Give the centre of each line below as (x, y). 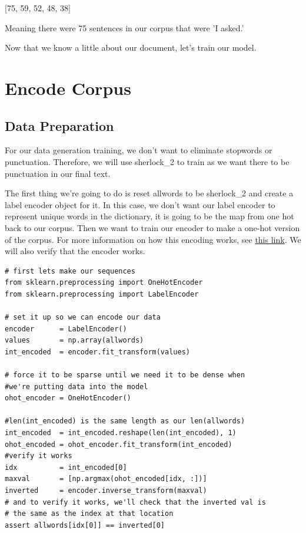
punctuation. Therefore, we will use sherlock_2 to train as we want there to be (147, 161)
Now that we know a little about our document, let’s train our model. (131, 47)
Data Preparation (59, 125)
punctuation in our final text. (58, 173)
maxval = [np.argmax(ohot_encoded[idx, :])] (106, 479)
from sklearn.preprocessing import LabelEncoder (102, 294)
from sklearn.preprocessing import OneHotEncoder (104, 283)
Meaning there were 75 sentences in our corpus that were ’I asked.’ (124, 27)
